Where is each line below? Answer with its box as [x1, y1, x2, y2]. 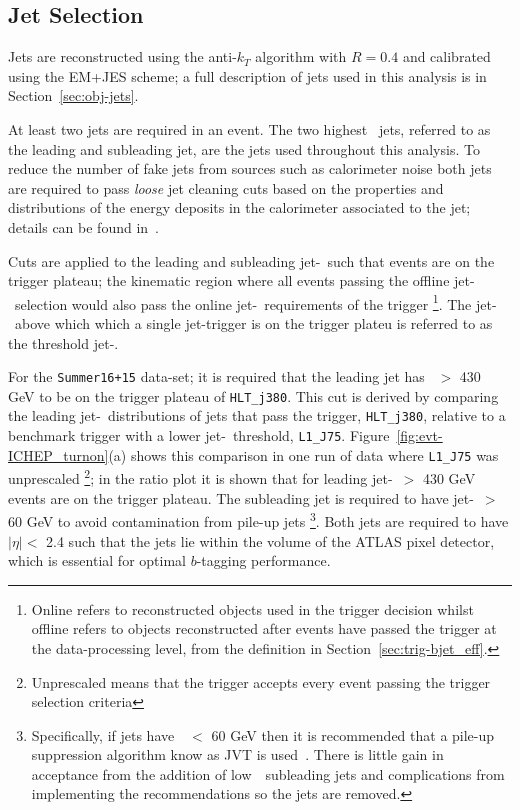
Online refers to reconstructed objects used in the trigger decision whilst [31, 598, 474, 619]
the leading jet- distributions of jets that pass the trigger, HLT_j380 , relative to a [8, 405, 506, 426]
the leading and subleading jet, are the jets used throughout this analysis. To [8, 138, 480, 159]
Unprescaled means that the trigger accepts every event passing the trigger [31, 671, 491, 692]
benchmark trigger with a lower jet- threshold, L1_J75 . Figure [8, 425, 390, 446]
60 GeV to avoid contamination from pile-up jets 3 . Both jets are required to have [8, 508, 509, 531]
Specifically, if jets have [31, 724, 175, 745]
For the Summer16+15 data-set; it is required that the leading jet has [8, 366, 425, 387]
